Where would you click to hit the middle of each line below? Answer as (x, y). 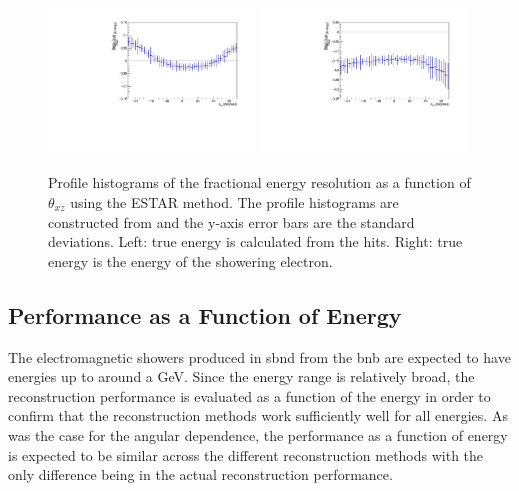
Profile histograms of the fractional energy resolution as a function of (259, 182)
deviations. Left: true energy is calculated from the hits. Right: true (255, 241)
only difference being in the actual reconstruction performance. (200, 474)
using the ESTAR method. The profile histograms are (234, 202)
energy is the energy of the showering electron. (190, 260)
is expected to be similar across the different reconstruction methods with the (246, 454)
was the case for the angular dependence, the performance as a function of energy (258, 434)
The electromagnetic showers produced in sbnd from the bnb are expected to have (259, 356)
